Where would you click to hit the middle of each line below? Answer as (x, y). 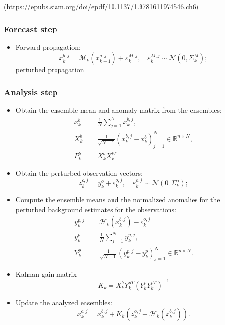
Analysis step (31, 91)
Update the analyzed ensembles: (64, 302)
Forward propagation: (48, 47)
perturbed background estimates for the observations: (96, 209)
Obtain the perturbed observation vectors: (79, 173)
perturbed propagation (50, 70)
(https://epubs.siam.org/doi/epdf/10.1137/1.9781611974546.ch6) (101, 6)
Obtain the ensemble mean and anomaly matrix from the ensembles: (118, 110)
